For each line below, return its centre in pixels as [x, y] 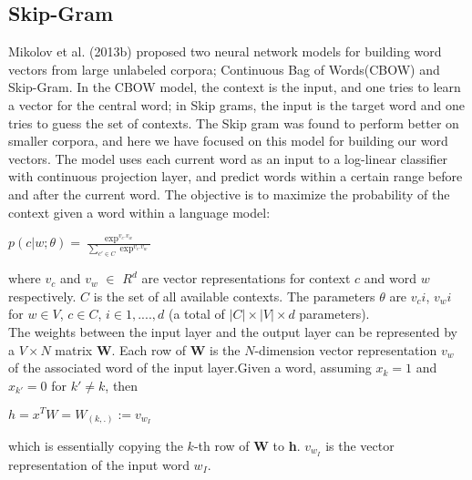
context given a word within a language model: [139, 212]
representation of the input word [99, 464]
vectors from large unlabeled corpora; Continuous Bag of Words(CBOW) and [224, 69]
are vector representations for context [246, 278]
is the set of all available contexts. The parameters [234, 296]
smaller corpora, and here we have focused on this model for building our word [228, 141]
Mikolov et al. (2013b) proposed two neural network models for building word [225, 51]
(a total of [197, 314]
